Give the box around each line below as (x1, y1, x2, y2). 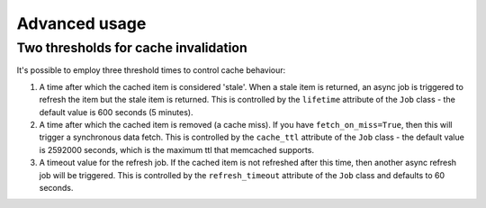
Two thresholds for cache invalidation (16, 40, 247, 56)
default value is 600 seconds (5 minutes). (39, 106, 193, 117)
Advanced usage (16, 14, 147, 33)
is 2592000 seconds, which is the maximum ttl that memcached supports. (39, 144, 315, 155)
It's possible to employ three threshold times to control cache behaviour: (16, 65, 286, 76)
